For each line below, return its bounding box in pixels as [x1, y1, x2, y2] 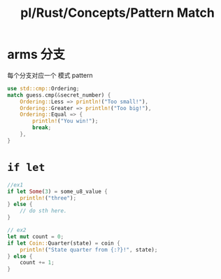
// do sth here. [20, 207, 68, 215]
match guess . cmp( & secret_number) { [7, 91, 111, 99]
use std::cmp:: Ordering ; [7, 85, 80, 92]
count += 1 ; [20, 259, 55, 266]
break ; [32, 124, 52, 131]
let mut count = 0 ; [7, 233, 64, 240]
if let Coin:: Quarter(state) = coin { [7, 240, 120, 247]
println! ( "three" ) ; [20, 194, 77, 201]
